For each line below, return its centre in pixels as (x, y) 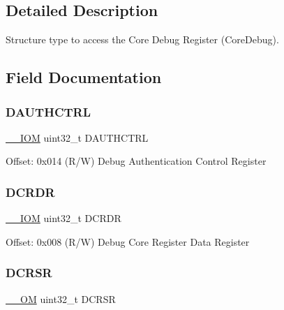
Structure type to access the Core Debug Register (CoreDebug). (142, 39)
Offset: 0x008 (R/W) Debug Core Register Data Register (128, 241)
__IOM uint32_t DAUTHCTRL (77, 137)
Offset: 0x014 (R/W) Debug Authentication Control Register (136, 161)
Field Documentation (84, 77)
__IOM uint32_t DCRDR (63, 218)
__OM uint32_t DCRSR (61, 298)
